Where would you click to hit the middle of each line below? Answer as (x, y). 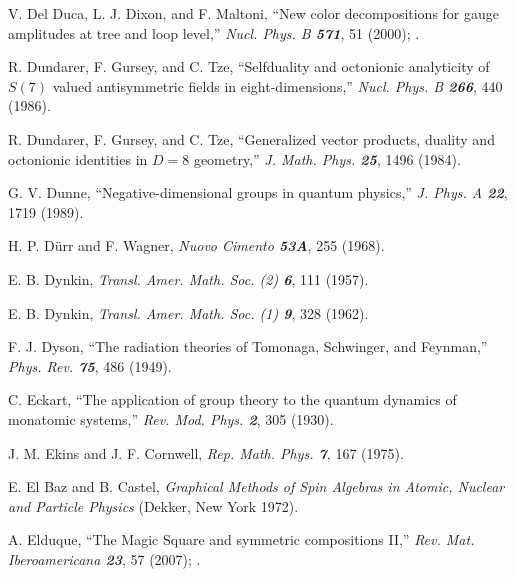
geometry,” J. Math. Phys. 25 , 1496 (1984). (327, 158)
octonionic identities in (78, 158)
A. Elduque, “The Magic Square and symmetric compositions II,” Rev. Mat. (241, 539)
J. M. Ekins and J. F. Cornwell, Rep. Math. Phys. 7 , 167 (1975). (206, 452)
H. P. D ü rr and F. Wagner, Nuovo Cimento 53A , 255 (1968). (196, 245)
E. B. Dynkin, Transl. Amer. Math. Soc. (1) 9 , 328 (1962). (188, 312)
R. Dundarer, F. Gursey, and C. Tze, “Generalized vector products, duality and (251, 138)
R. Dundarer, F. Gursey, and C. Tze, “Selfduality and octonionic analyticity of (249, 66)
